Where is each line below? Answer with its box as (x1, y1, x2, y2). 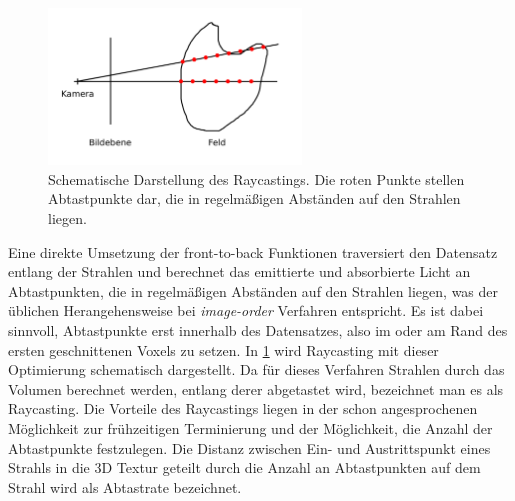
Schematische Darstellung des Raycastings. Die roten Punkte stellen (48, 168, 465, 189)
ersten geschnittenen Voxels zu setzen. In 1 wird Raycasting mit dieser (8, 339, 439, 360)
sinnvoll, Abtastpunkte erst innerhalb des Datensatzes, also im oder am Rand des (8, 320, 508, 340)
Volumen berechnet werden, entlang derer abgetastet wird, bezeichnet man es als (8, 378, 504, 399)
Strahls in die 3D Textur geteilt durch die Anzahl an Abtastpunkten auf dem (8, 457, 481, 478)
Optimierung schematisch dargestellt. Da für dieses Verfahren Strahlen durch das (8, 359, 505, 380)
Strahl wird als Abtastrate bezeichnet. (8, 476, 242, 497)
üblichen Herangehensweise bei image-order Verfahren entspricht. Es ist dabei (8, 300, 484, 321)
